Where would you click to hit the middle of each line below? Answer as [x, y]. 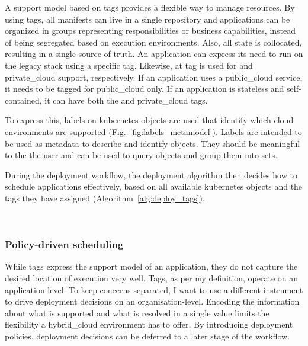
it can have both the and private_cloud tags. [126, 100]
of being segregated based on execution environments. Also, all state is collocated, [153, 42]
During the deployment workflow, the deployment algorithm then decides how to [151, 174]
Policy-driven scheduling [64, 244]
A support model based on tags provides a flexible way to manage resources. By [150, 7]
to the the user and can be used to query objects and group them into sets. [141, 155]
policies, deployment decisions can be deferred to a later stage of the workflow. [147, 336]
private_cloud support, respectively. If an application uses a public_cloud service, [154, 77]
